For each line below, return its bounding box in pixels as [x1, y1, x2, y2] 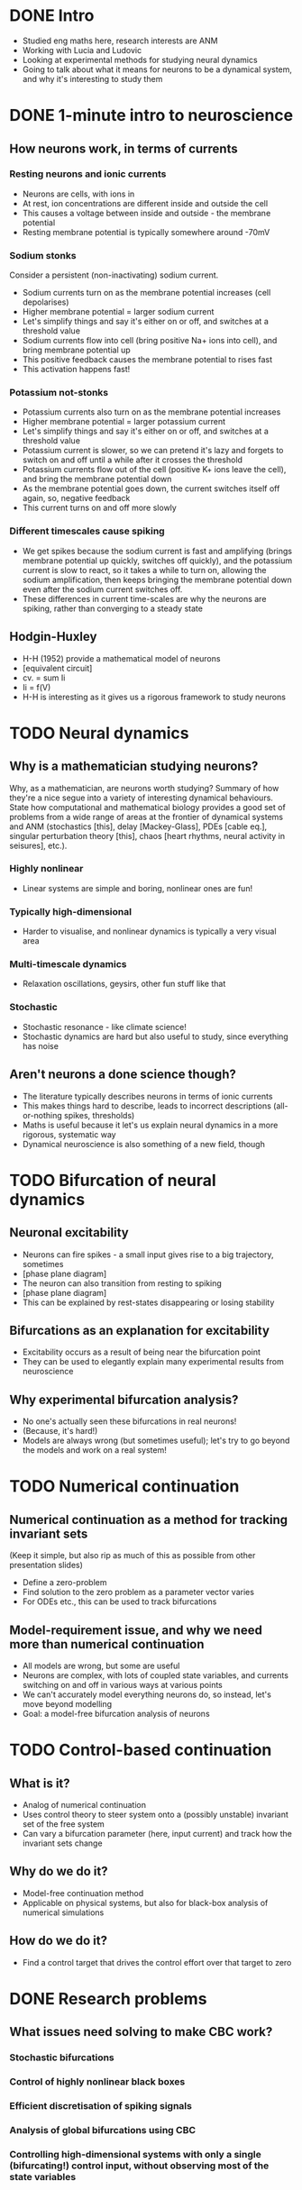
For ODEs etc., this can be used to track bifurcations [22, 1596, 217, 1607]
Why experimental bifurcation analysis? [9, 1392, 239, 1407]
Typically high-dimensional [9, 905, 133, 917]
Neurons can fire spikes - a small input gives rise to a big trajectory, [22, 1249, 274, 1260]
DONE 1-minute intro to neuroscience [9, 105, 294, 126]
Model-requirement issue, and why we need [9, 1622, 263, 1638]
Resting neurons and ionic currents [9, 168, 167, 180]
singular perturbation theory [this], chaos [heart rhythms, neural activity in [9, 830, 286, 841]
